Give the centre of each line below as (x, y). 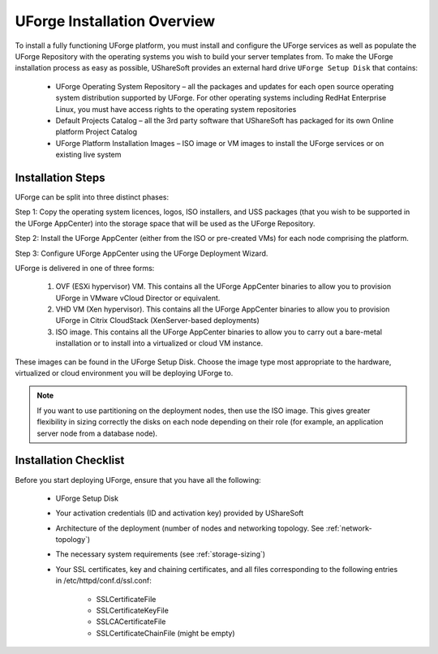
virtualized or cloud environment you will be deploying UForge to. (124, 373)
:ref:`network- (349, 528)
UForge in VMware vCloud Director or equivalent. (138, 298)
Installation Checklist (70, 460)
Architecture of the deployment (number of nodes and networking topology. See (190, 528)
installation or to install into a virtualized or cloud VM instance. (159, 343)
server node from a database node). (97, 433)
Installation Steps (60, 177)
